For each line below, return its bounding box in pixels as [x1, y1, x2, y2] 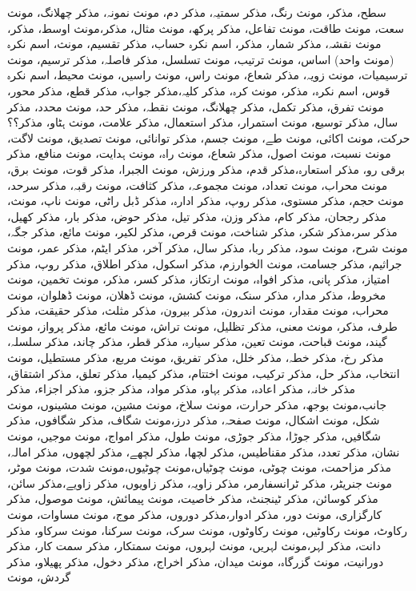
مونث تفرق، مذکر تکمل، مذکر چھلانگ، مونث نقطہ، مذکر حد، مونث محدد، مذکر [7, 98, 384, 115]
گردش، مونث [7, 569, 71, 585]
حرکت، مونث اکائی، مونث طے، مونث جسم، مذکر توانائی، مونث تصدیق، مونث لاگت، [7, 129, 410, 146]
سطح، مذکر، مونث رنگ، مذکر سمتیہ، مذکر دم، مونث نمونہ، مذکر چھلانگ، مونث [7, 4, 386, 20]
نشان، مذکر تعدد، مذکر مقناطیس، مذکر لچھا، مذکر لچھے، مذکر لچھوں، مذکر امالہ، [7, 443, 400, 460]
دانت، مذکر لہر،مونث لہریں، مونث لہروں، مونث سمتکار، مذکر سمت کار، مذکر [7, 537, 381, 554]
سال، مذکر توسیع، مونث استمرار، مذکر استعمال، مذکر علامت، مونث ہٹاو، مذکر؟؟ [7, 114, 398, 131]
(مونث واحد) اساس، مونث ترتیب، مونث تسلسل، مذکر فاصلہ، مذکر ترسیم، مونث [7, 50, 394, 67]
